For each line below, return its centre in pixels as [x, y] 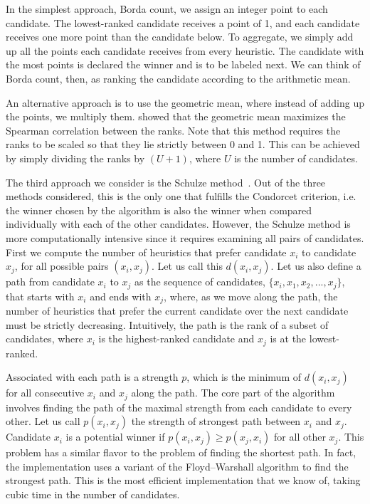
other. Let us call [43, 421]
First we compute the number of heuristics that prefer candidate [146, 252]
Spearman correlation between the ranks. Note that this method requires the [173, 130]
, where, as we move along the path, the [251, 296]
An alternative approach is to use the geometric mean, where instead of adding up [185, 102]
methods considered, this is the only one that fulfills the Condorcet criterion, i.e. [181, 196]
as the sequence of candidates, [200, 282]
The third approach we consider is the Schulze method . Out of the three [166, 182]
